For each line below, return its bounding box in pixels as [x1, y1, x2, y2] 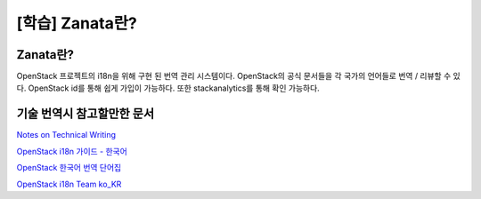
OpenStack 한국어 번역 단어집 [16, 163, 122, 173]
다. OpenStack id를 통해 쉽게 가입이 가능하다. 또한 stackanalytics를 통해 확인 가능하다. [16, 83, 320, 93]
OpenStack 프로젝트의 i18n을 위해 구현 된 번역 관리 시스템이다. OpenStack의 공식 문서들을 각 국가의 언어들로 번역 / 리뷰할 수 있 [16, 71, 461, 82]
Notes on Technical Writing [16, 130, 116, 140]
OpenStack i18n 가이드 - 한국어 [16, 146, 128, 156]
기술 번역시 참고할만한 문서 [16, 107, 155, 122]
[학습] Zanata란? [16, 13, 137, 33]
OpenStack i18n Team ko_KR [16, 179, 122, 189]
